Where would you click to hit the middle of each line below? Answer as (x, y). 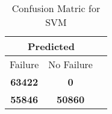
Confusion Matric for (56, 8)
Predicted (51, 46)
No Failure (70, 64)
